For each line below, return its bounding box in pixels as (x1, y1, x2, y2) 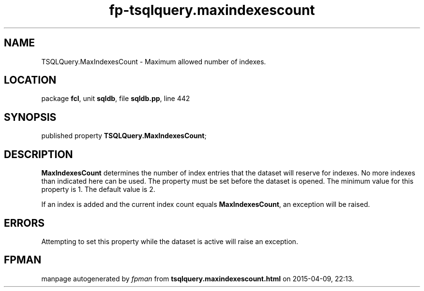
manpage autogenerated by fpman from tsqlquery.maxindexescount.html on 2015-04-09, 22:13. (41, 274, 354, 283)
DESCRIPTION (4, 148, 73, 160)
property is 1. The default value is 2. (41, 185, 155, 194)
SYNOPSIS (4, 111, 57, 123)
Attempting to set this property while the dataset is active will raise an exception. (41, 237, 298, 246)
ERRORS (4, 217, 45, 229)
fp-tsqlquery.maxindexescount (109, 2, 315, 18)
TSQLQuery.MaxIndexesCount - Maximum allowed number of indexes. (41, 57, 266, 66)
